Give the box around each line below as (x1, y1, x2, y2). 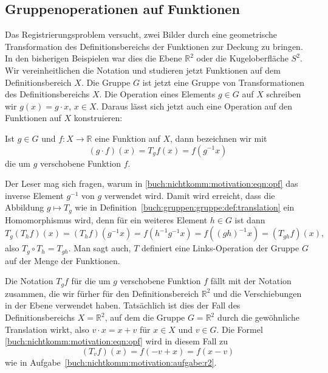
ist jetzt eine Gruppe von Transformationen (142, 75, 305, 88)
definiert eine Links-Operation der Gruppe (142, 242, 299, 254)
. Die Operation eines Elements (99, 88, 216, 100)
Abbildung (5, 201, 44, 214)
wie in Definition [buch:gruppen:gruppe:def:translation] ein (75, 201, 295, 214)
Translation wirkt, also (5, 322, 89, 335)
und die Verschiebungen (213, 287, 302, 299)
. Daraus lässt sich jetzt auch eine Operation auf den (96, 99, 293, 112)
